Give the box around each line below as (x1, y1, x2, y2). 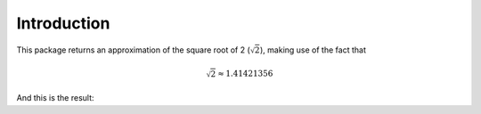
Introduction (16, 13, 110, 33)
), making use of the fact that (259, 45, 367, 55)
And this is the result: (16, 93, 94, 103)
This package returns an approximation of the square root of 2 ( (16, 45, 251, 55)
